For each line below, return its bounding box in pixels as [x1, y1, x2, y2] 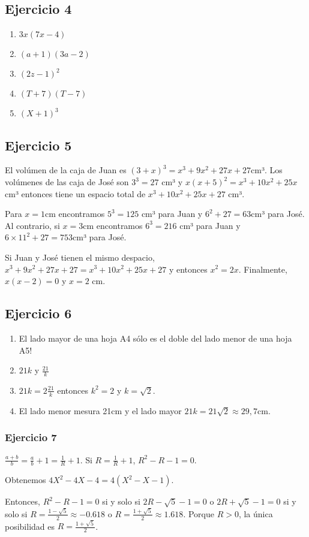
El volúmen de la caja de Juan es [5, 164, 127, 176]
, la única [238, 507, 273, 520]
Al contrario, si [5, 219, 60, 231]
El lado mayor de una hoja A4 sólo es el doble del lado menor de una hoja [19, 331, 292, 344]
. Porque [183, 507, 214, 520]
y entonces [169, 263, 208, 275]
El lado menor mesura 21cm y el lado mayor [19, 404, 182, 417]
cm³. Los [251, 164, 283, 176]
